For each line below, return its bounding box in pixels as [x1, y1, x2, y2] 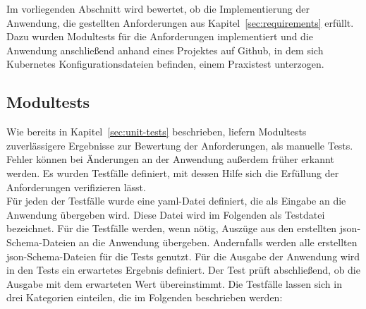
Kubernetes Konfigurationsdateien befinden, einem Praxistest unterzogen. [6, 56, 324, 71]
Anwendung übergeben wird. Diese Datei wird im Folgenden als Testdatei [6, 207, 325, 222]
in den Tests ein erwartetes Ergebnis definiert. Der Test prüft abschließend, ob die [6, 262, 360, 277]
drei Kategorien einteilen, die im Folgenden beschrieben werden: [6, 290, 283, 305]
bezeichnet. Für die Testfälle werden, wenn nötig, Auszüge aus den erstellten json [6, 221, 358, 236]
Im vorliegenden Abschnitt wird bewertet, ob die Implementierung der [6, 1, 310, 16]
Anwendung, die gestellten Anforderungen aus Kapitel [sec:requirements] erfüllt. [6, 15, 354, 30]
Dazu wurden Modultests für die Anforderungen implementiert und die [6, 29, 313, 44]
